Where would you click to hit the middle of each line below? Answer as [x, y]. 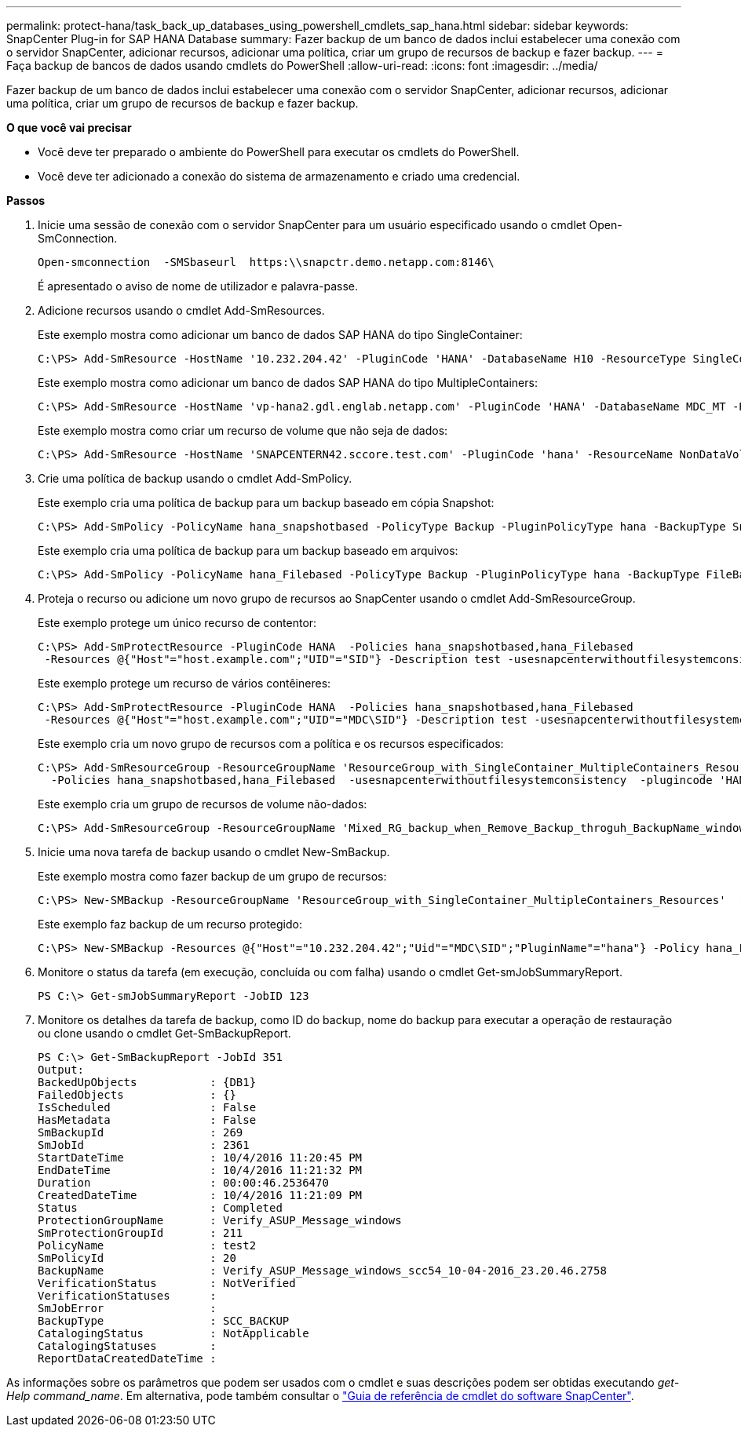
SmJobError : [127, 1308]
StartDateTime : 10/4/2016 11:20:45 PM [200, 1158]
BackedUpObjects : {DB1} [147, 1082]
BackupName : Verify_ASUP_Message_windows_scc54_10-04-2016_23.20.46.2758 [322, 1271]
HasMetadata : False [147, 1120]
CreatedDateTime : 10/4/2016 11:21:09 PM [200, 1195]
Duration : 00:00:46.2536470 [183, 1183]
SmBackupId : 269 [141, 1132]
